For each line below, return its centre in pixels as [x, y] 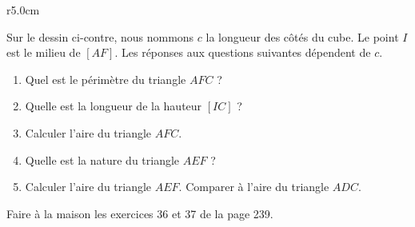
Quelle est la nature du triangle [102, 159]
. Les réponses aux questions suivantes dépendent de [243, 52]
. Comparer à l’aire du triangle [254, 187]
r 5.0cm [23, 10]
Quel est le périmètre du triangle [106, 79]
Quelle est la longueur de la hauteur [114, 106]
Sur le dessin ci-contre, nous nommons [100, 36]
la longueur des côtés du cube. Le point [302, 36]
